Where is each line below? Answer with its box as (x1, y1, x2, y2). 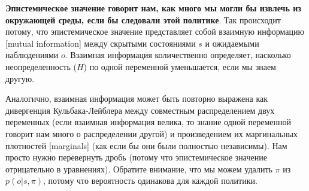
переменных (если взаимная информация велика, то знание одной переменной (5, 116, 291, 128)
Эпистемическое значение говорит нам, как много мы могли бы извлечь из (5, 2, 301, 14)
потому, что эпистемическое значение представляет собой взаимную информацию (5, 25, 304, 38)
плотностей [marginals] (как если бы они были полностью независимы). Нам (5, 139, 287, 151)
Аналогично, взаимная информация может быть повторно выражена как (5, 92, 268, 105)
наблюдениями (5, 48, 59, 61)
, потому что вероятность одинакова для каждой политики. (43, 174, 257, 187)
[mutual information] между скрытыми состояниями (5, 37, 196, 49)
